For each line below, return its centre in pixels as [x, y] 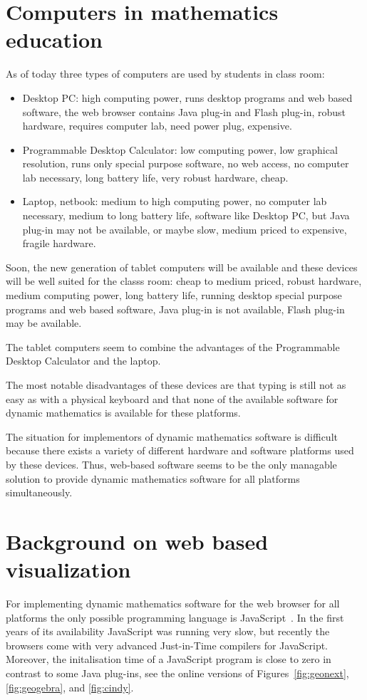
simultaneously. [39, 492]
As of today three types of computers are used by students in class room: [165, 74]
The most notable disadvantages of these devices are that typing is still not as [176, 385]
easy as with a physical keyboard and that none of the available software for [172, 398]
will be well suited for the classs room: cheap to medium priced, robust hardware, [184, 281]
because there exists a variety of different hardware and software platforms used [180, 450]
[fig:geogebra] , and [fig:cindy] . [70, 687]
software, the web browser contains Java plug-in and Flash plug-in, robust [184, 111]
